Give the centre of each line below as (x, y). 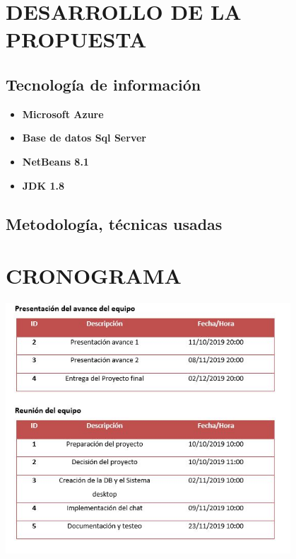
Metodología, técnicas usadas (114, 223)
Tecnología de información (103, 84)
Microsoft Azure (63, 114)
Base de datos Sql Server (84, 138)
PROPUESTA (76, 39)
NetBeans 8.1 (55, 161)
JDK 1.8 (43, 185)
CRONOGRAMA (94, 276)
